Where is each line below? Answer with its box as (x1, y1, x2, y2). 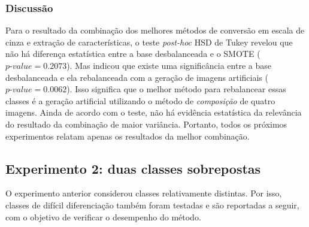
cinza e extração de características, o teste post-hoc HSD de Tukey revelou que (5, 35, 293, 48)
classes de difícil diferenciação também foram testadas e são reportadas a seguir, (5, 198, 299, 211)
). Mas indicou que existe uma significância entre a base (66, 59, 271, 71)
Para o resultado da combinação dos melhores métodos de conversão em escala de (5, 24, 305, 37)
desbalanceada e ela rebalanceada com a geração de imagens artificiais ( (5, 71, 268, 83)
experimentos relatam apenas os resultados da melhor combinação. (5, 129, 250, 142)
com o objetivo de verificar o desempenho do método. (5, 210, 201, 223)
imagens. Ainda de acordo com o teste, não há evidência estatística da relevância (5, 106, 302, 119)
